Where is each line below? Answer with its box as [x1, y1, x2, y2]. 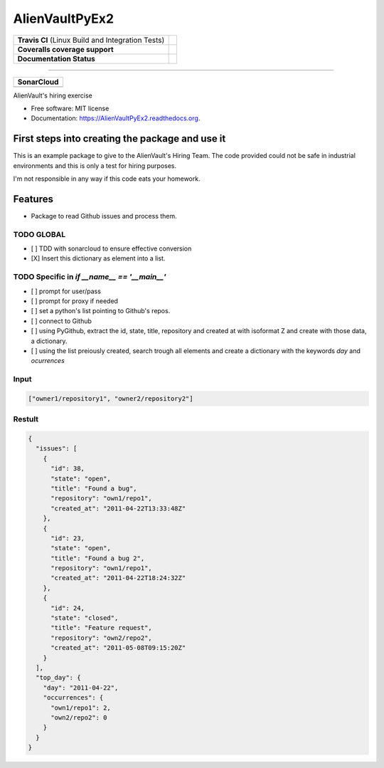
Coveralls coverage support [17, 44, 114, 54]
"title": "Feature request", [50, 624, 152, 632]
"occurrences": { [43, 694, 104, 702]
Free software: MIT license [31, 104, 110, 112]
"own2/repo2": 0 [50, 713, 107, 722]
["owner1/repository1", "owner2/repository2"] [28, 394, 193, 402]
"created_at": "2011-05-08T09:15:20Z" [50, 644, 186, 652]
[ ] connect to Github [31, 317, 92, 325]
